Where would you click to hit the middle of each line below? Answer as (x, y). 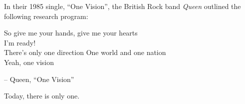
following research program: (46, 16)
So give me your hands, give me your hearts (71, 33)
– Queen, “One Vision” (39, 79)
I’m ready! (20, 42)
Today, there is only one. (42, 96)
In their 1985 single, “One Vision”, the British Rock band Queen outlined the (122, 6)
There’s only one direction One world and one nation (85, 52)
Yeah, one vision (29, 62)
